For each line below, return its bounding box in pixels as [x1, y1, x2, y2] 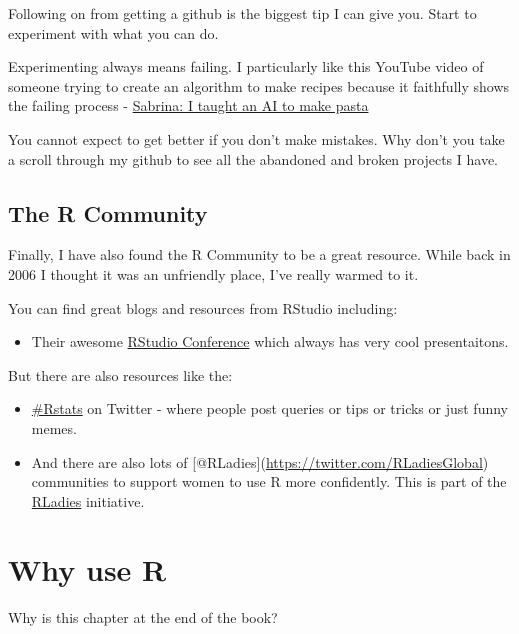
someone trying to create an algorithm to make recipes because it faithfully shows [8, 75, 510, 96]
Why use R [8, 549, 167, 590]
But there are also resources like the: [8, 364, 233, 385]
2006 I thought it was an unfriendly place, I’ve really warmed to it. [8, 263, 419, 284]
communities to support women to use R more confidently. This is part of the [31, 471, 507, 492]
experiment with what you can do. [8, 22, 219, 43]
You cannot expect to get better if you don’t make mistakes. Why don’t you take [8, 128, 505, 149]
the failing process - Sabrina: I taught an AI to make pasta [8, 95, 369, 116]
